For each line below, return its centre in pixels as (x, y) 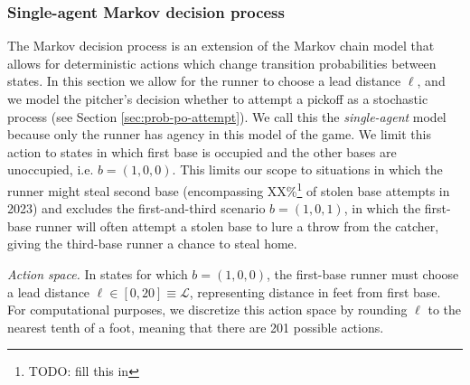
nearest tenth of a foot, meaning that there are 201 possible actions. (196, 327)
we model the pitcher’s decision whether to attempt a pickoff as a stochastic (218, 99)
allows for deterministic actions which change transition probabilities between (222, 63)
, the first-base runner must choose (362, 274)
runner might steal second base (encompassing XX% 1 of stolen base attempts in (229, 189)
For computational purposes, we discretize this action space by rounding (207, 310)
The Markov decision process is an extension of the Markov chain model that (221, 46)
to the (444, 310)
